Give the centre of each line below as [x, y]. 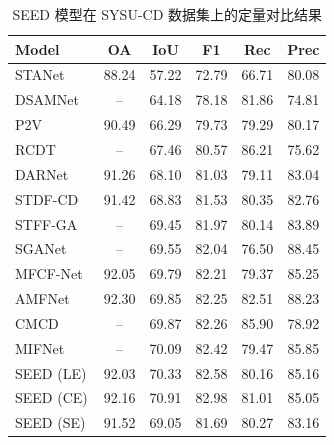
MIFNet [40, 347]
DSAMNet [47, 99]
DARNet [42, 173]
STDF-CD [47, 198]
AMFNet [42, 298]
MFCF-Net [49, 273]
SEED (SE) [50, 422]
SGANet [41, 248]
